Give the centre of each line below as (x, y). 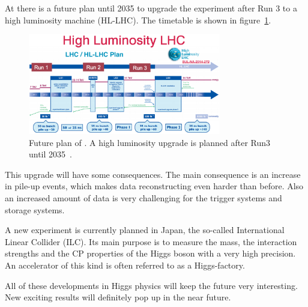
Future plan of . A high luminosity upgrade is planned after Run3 (150, 142)
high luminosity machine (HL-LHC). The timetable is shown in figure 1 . (138, 20)
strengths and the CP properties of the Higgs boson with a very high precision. (150, 253)
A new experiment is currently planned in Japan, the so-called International (145, 230)
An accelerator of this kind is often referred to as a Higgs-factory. (125, 265)
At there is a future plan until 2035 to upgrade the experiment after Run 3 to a (151, 8)
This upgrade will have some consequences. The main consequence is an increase (153, 174)
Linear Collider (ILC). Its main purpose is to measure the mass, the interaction (151, 241)
